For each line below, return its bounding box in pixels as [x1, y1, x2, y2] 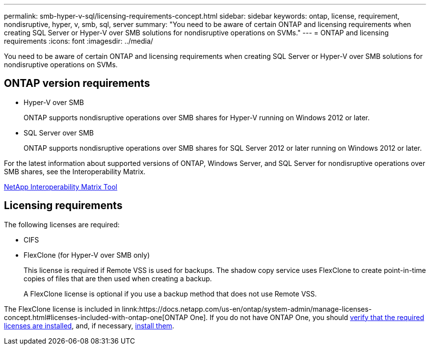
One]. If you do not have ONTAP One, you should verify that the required [189, 313, 424, 322]
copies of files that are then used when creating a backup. [24, 274, 212, 283]
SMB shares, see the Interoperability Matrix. [4, 167, 146, 176]
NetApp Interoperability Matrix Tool [4, 182, 117, 191]
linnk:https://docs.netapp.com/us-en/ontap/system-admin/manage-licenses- [122, 304, 372, 313]
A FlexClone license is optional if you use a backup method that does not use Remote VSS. [24, 289, 317, 298]
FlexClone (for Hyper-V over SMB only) [24, 250, 150, 259]
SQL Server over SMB [24, 128, 94, 137]
